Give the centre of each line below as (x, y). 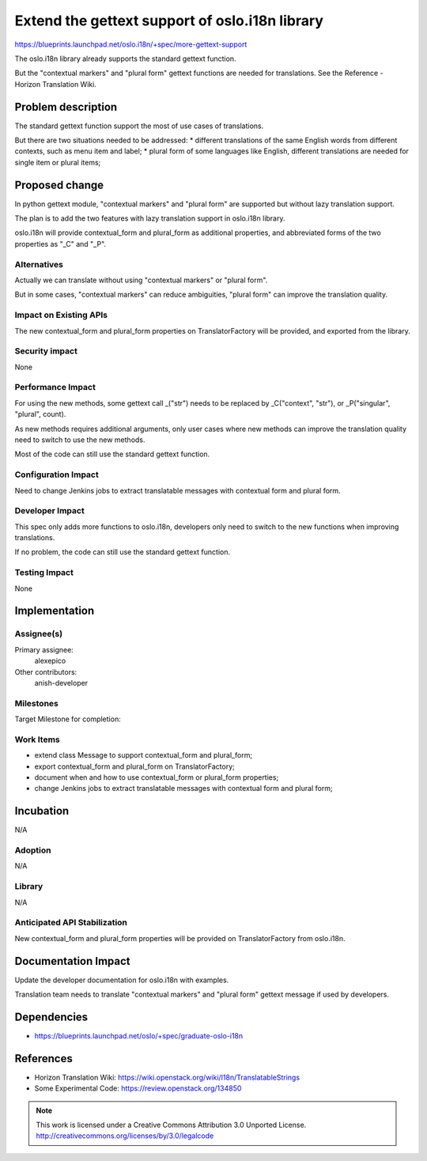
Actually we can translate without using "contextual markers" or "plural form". (141, 280)
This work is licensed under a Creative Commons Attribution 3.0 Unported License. (171, 1125)
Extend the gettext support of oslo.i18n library (169, 21)
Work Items (37, 739)
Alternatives (39, 264)
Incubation (42, 811)
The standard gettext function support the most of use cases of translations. (139, 126)
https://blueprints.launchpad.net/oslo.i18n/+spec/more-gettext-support (131, 44)
